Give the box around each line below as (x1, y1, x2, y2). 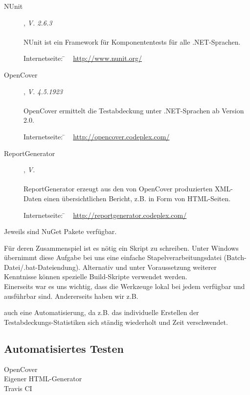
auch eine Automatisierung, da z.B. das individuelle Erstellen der (4, 307, 199, 317)
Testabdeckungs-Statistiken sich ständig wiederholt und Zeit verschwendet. (4, 316, 228, 327)
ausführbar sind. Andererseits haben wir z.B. (4, 290, 138, 301)
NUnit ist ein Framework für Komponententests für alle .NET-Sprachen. (23, 36, 241, 47)
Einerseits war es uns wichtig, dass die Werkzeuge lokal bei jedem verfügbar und (4, 281, 245, 291)
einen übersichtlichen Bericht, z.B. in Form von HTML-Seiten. (44, 193, 231, 203)
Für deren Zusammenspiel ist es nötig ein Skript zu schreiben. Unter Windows (4, 242, 239, 253)
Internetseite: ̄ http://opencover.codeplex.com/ (23, 131, 170, 141)
